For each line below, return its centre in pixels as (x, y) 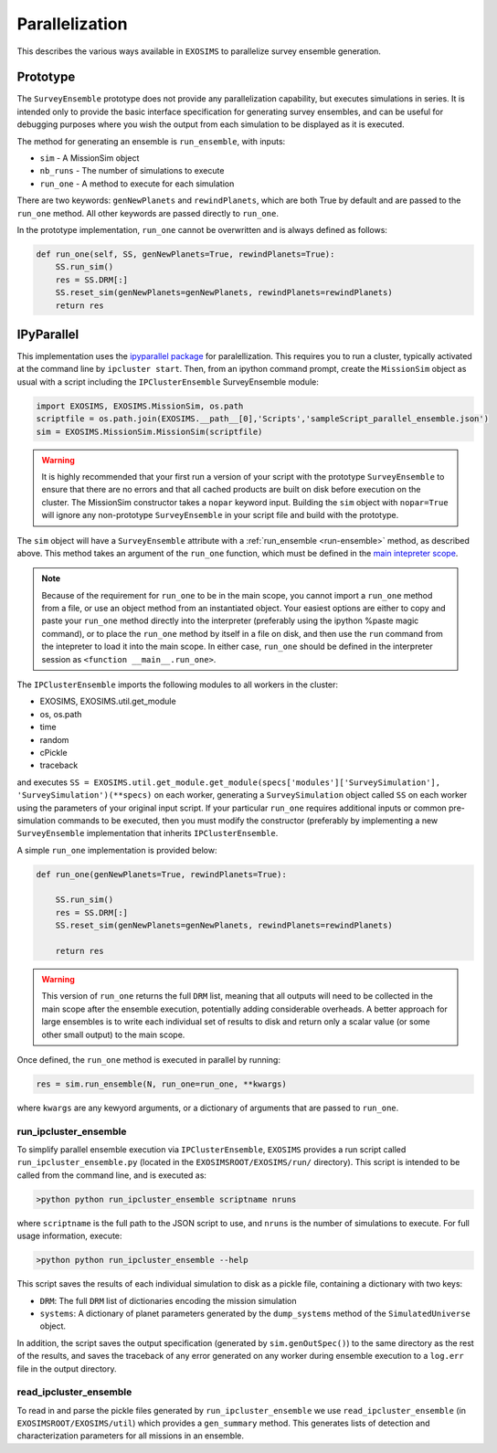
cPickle (53, 752)
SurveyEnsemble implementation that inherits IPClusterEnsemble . (148, 833)
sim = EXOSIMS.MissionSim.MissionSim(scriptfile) (149, 431)
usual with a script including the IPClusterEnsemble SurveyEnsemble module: (168, 382)
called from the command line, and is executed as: (112, 1175)
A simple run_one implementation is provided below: (117, 850)
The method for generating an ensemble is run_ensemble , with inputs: (151, 141)
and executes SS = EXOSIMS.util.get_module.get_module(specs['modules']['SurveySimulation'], (229, 782)
